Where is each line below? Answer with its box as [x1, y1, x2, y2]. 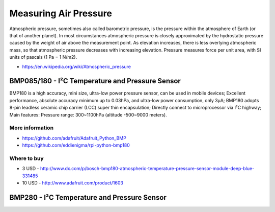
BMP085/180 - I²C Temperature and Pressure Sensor [9, 77, 181, 85]
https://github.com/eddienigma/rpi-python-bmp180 [22, 142, 130, 148]
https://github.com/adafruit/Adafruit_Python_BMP [22, 135, 127, 141]
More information [9, 124, 53, 131]
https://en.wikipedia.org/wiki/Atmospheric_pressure [22, 63, 131, 69]
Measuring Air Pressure [9, 8, 112, 19]
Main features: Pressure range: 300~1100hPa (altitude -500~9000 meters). [9, 111, 168, 117]
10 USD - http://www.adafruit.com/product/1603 [22, 180, 123, 186]
